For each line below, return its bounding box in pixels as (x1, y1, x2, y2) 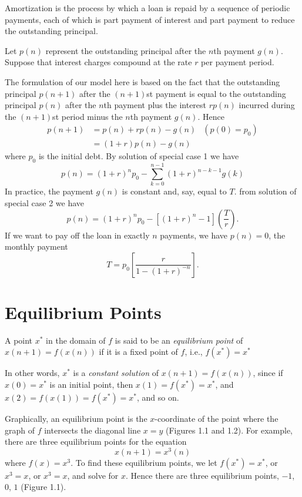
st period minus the (52, 110, 123, 122)
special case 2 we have (5, 196, 85, 209)
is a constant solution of (73, 367, 159, 379)
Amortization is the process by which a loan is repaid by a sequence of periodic (5, 2, 290, 14)
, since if (253, 367, 283, 379)
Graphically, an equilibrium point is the (5, 412, 147, 425)
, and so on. (137, 391, 179, 404)
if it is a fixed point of (99, 345, 178, 358)
